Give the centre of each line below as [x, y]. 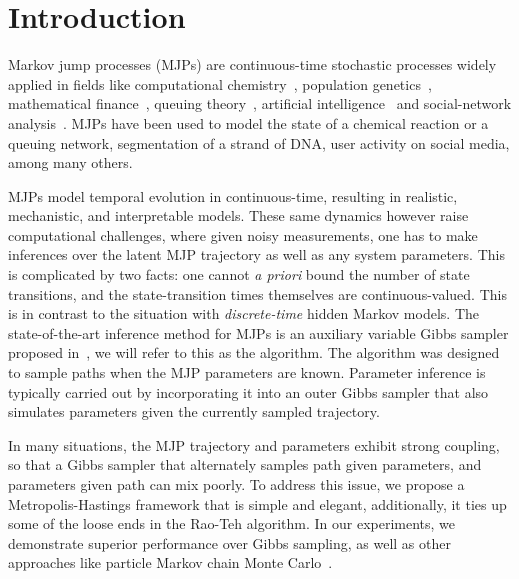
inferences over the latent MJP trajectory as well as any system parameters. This [256, 254]
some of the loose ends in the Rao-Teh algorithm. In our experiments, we [232, 523]
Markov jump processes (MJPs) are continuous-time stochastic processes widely [252, 64]
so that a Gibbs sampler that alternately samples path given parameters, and [245, 464]
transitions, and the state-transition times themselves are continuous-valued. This [257, 293]
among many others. [70, 162]
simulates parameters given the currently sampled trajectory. [194, 411]
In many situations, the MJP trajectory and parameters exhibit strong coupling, [254, 444]
